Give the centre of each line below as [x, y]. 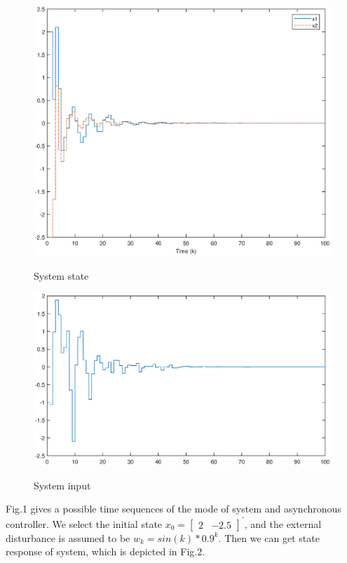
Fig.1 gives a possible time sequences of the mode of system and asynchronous [173, 509]
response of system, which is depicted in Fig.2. [106, 551]
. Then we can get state [269, 537]
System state [61, 275]
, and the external [283, 523]
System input [62, 485]
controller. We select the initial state [84, 523]
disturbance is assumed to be [68, 537]
